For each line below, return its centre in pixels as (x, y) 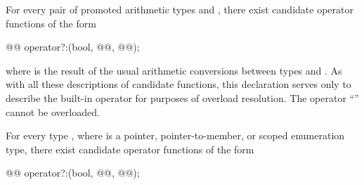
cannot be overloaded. (53, 111)
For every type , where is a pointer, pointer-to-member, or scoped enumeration (175, 135)
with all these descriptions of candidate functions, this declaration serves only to (178, 84)
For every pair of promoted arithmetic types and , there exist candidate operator (180, 9)
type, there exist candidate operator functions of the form (130, 149)
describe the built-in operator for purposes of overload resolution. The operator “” (182, 97)
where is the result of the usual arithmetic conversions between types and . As (174, 70)
